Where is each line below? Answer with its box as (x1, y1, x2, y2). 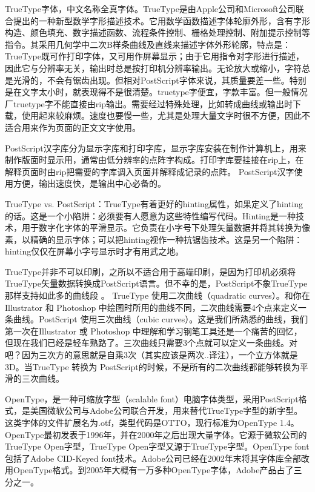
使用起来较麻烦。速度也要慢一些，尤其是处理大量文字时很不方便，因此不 (21, 109, 310, 122)
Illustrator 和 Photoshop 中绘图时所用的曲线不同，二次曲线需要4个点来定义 (5, 301, 298, 313)
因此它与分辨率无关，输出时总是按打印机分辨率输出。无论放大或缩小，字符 (5, 61, 302, 74)
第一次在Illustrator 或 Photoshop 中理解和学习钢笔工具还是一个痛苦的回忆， (5, 324, 302, 337)
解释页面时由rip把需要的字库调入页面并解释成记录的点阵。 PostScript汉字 (5, 165, 294, 178)
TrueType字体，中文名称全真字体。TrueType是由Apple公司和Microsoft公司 (5, 2, 296, 15)
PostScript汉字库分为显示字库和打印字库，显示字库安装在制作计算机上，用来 (5, 141, 307, 154)
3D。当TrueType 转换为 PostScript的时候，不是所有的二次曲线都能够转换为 (5, 360, 300, 373)
